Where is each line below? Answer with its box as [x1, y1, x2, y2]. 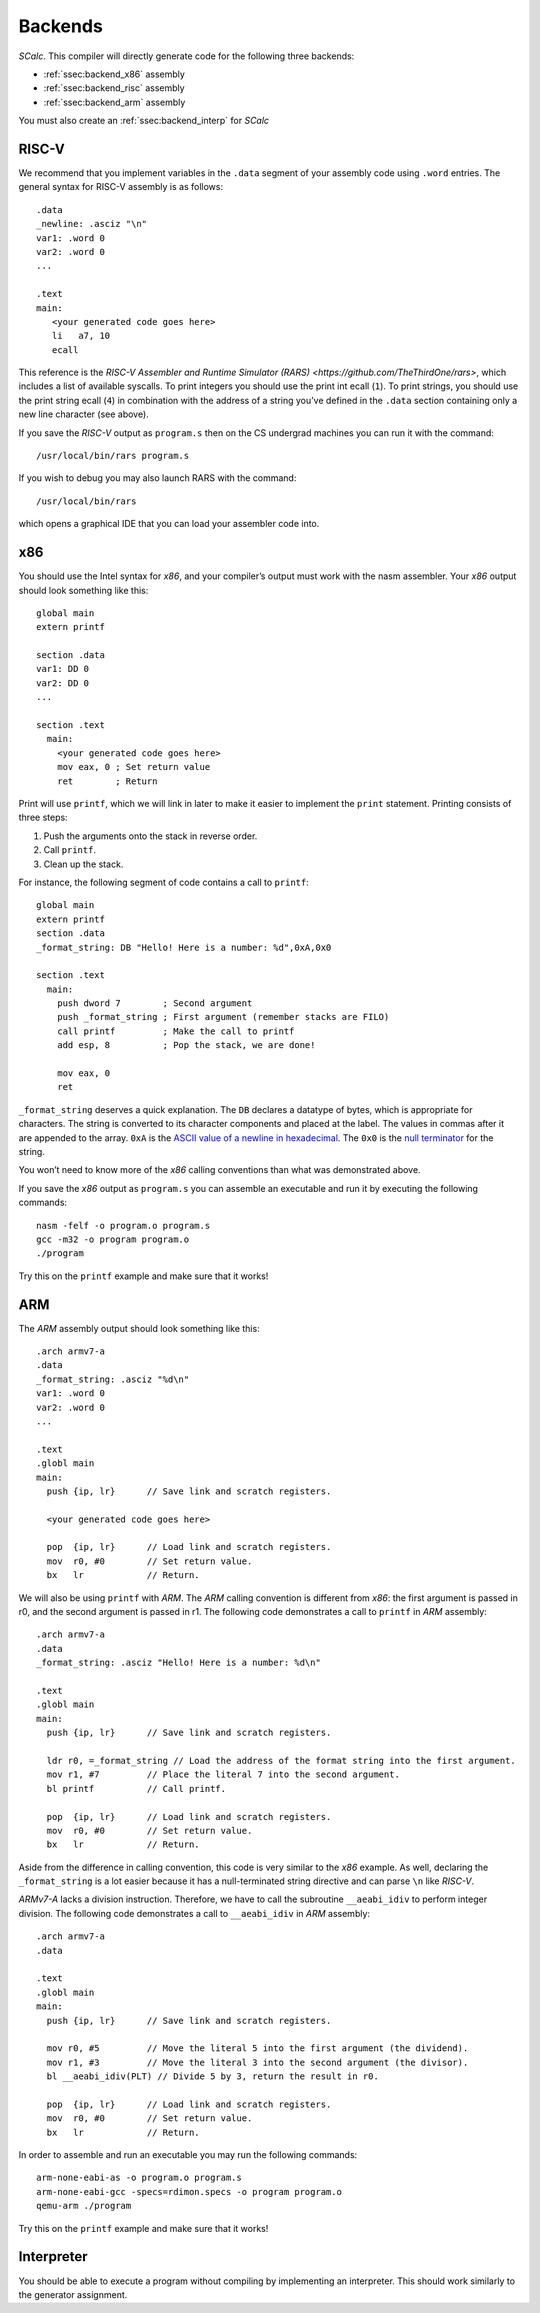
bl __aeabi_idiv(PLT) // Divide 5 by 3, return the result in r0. [46, 2071, 379, 2082]
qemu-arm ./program [36, 2200, 132, 2212]
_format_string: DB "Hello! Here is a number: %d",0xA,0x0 [36, 941, 332, 953]
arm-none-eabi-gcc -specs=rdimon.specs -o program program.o [36, 2186, 342, 2197]
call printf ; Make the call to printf [56, 1025, 295, 1037]
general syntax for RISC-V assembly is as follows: [18, 181, 224, 193]
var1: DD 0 [36, 663, 90, 675]
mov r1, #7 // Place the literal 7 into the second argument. [46, 1769, 400, 1780]
